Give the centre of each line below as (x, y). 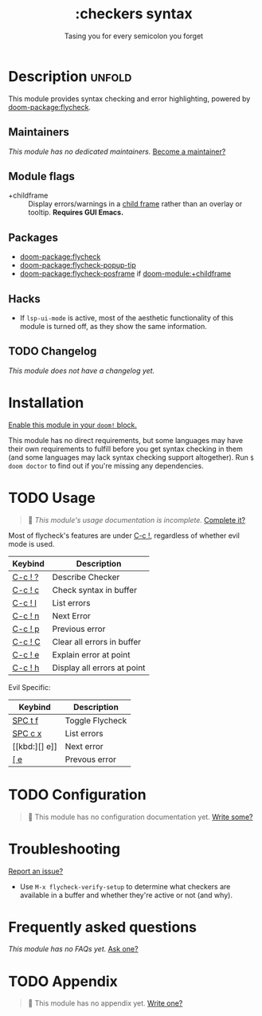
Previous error (79, 629)
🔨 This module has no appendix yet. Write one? (105, 1003)
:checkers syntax (134, 14)
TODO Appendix (63, 981)
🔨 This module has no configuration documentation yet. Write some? (140, 817)
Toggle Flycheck (96, 720)
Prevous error (91, 759)
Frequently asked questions (103, 927)
